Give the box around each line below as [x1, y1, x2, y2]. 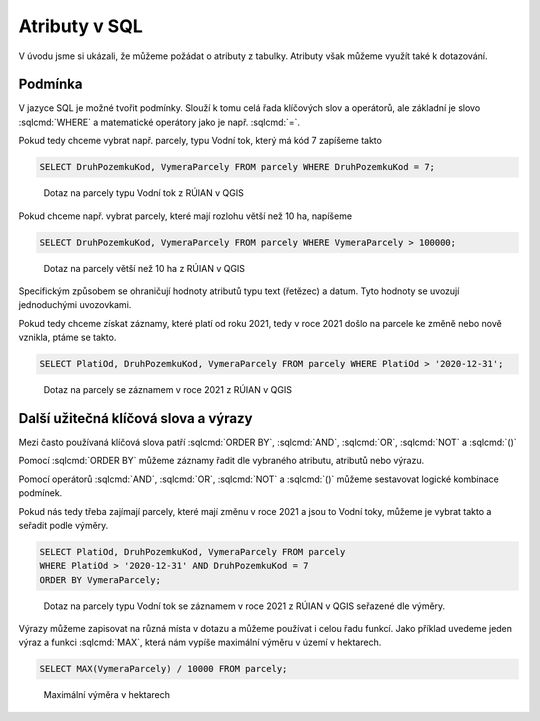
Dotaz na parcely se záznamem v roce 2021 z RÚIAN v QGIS [43, 384, 292, 396]
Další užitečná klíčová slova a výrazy [18, 410, 253, 427]
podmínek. [18, 487, 63, 499]
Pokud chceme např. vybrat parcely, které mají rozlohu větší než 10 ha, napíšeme [18, 210, 353, 222]
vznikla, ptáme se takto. [18, 331, 117, 344]
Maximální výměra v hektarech [43, 689, 170, 701]
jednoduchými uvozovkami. [18, 299, 132, 311]
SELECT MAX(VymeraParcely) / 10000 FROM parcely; [39, 663, 288, 675]
